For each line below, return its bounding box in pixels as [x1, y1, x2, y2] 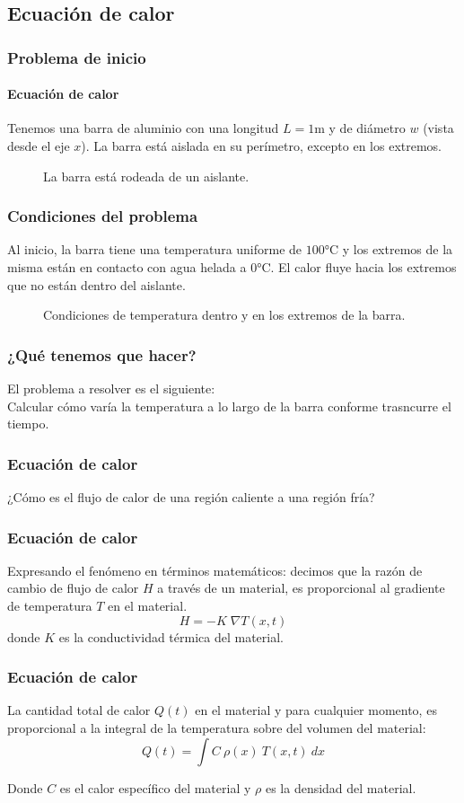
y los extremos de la [342, 240, 453, 259]
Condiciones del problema [7, 205, 198, 227]
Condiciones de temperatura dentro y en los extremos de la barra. [43, 305, 406, 324]
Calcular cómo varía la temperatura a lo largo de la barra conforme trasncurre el [7, 396, 451, 415]
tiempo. [7, 414, 49, 433]
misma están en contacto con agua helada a [7, 258, 247, 277]
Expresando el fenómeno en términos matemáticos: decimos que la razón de [7, 560, 423, 579]
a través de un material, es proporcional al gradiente [157, 578, 445, 597]
